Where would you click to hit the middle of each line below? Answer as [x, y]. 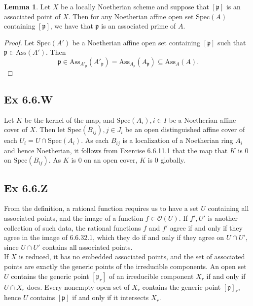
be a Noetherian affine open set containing [136, 42]
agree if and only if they [206, 227]
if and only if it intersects [110, 297]
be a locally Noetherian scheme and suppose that [135, 6]
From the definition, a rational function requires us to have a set [101, 208]
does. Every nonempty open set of [78, 287]
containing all [228, 208]
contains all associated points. [88, 247]
